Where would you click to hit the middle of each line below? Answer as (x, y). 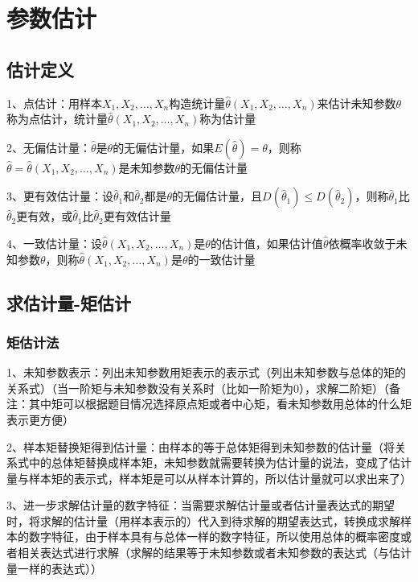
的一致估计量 (221, 259)
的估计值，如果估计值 (266, 243)
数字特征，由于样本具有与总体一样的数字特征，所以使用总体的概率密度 (214, 537)
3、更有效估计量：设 (60, 196)
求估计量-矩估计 (69, 302)
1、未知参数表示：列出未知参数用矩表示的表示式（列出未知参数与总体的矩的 (206, 372)
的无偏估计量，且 (217, 196)
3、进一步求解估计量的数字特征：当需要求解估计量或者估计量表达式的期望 (201, 505)
